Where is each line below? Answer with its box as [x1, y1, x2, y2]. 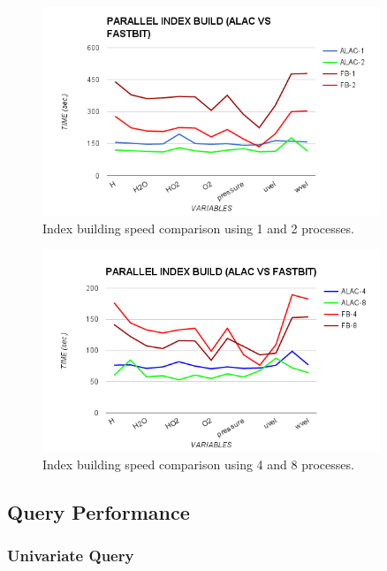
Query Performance [7, 498, 190, 525]
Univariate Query [7, 544, 134, 567]
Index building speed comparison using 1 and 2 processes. [42, 218, 354, 237]
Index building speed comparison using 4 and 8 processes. [42, 454, 354, 473]
